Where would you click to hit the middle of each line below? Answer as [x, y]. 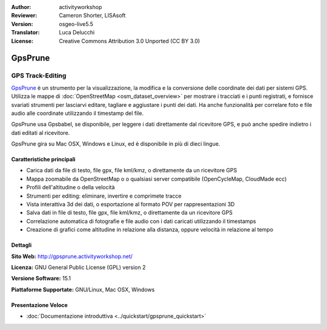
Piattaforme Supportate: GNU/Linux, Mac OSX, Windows [83, 290]
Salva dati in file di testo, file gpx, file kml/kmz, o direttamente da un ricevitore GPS [130, 213]
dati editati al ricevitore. [41, 132]
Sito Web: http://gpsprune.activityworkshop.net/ [72, 256]
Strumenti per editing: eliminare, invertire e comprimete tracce [104, 196]
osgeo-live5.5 [76, 24]
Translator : [25, 33]
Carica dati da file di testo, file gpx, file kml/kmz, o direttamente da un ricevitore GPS [132, 170]
